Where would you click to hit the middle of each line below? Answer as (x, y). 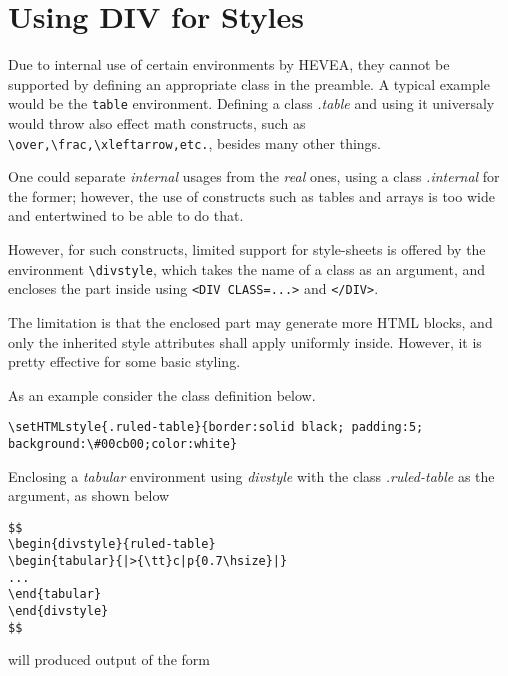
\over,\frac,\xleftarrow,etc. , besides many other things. (195, 142)
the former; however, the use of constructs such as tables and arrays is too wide (251, 195)
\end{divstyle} (58, 611)
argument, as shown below (89, 495)
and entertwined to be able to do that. (126, 215)
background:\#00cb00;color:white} (123, 443)
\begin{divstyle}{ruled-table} (112, 544)
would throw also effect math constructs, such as (157, 122)
